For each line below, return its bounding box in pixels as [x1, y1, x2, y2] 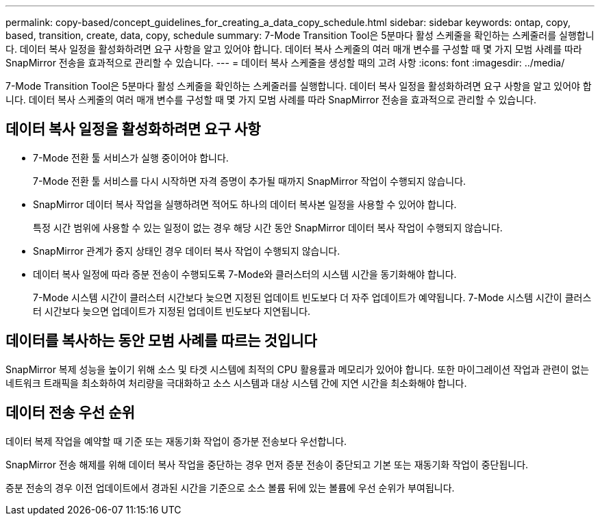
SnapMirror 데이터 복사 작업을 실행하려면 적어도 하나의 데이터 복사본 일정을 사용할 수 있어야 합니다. [33, 198, 457, 210]
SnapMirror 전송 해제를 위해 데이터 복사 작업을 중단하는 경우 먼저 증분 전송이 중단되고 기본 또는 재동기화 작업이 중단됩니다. [5, 458, 529, 470]
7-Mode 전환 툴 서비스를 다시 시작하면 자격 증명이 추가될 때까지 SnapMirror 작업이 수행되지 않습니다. [33, 175, 466, 187]
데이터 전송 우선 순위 [5, 404, 135, 422]
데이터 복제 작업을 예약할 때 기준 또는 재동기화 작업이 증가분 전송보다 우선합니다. [5, 435, 347, 447]
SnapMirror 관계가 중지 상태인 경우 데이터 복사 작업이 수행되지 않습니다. [33, 244, 340, 257]
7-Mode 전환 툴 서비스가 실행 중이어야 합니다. [33, 151, 229, 164]
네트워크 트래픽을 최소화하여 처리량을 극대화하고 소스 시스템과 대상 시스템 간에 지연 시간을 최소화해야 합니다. [5, 377, 467, 389]
